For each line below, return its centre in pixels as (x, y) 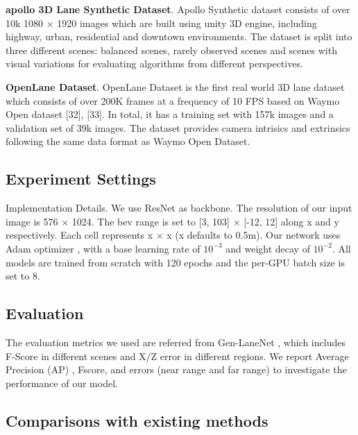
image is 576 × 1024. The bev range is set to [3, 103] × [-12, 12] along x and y (172, 221)
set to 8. (23, 276)
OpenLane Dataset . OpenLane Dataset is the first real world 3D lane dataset (175, 86)
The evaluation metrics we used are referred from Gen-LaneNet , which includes (176, 342)
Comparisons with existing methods (137, 420)
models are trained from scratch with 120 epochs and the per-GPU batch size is (175, 262)
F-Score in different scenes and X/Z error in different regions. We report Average (177, 356)
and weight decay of (268, 248)
